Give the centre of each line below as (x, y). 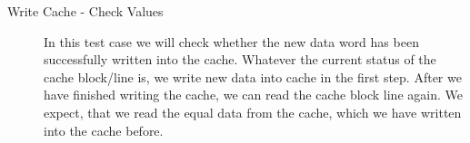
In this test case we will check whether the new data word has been (231, 41)
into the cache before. (104, 130)
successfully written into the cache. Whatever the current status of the (240, 59)
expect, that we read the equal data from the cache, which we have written (253, 112)
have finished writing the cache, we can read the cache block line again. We (253, 95)
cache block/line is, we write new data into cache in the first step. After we (253, 76)
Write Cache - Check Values (85, 11)
